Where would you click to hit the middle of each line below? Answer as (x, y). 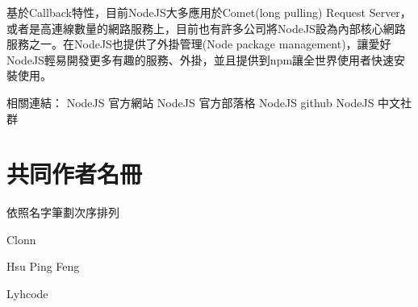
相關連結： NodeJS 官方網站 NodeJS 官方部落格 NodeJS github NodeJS (190, 102)
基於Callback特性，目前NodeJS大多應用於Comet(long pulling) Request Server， (209, 12)
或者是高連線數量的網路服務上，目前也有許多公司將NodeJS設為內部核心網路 (206, 28)
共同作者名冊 (75, 174)
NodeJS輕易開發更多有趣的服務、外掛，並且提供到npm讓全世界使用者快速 (201, 59)
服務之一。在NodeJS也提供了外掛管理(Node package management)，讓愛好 (199, 44)
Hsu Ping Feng (43, 266)
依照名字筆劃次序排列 (63, 212)
